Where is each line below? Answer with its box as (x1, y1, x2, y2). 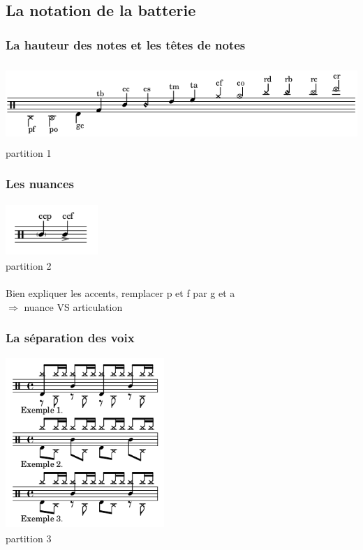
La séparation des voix (6, 329, 135, 346)
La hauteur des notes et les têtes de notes (6, 36, 246, 53)
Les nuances (6, 175, 75, 192)
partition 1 (6, 145, 52, 160)
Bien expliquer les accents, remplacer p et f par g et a (6, 286, 235, 300)
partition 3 (6, 530, 52, 545)
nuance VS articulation (24, 299, 123, 314)
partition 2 (6, 258, 52, 273)
